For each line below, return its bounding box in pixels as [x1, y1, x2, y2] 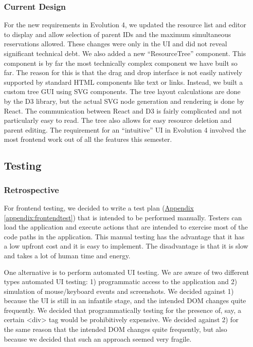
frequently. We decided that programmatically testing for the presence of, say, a [4, 305, 241, 315]
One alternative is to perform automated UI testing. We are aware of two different [4, 267, 249, 277]
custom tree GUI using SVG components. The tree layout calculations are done [4, 86, 241, 96]
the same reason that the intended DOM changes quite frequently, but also [4, 324, 227, 334]
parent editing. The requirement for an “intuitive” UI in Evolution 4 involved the [4, 124, 246, 135]
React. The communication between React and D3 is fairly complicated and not [4, 105, 242, 116]
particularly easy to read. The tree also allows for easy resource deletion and [4, 115, 232, 125]
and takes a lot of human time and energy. [4, 250, 130, 260]
